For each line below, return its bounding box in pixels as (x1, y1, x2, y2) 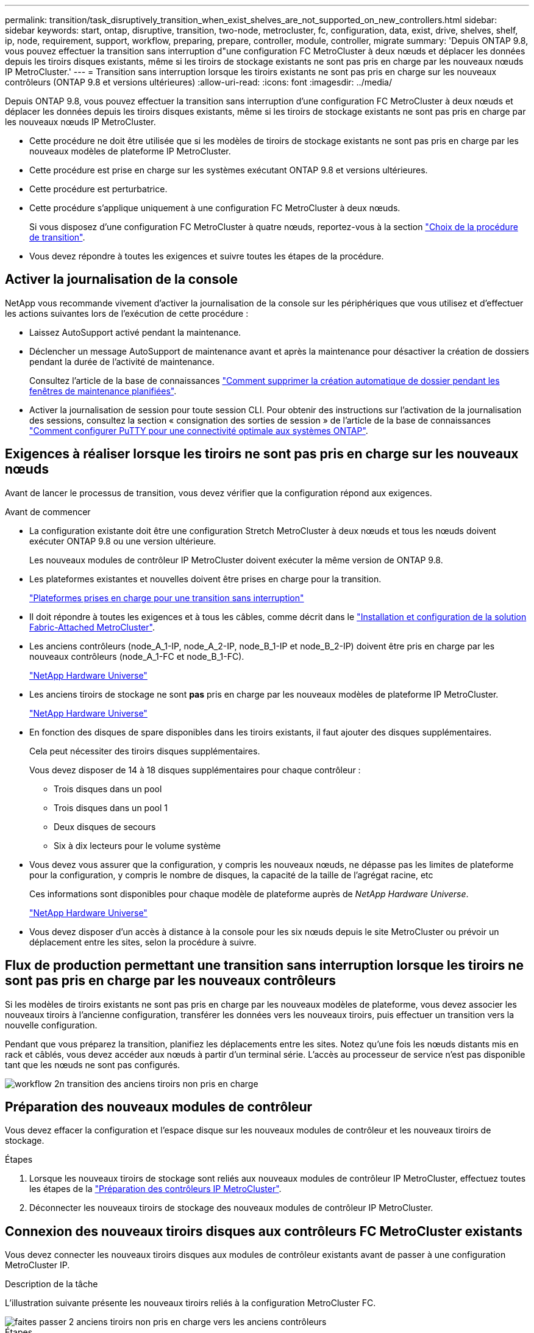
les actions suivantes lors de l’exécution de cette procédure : (5, 308, 249, 319)
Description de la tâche (5, 1279, 98, 1290)
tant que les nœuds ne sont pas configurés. (5, 1059, 180, 1070)
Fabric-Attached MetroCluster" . (29, 621, 155, 632)
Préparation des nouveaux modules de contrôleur (5, 1099, 313, 1114)
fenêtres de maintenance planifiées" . (29, 385, 177, 396)
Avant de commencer (5, 506, 91, 517)
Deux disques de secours (54, 821, 156, 832)
